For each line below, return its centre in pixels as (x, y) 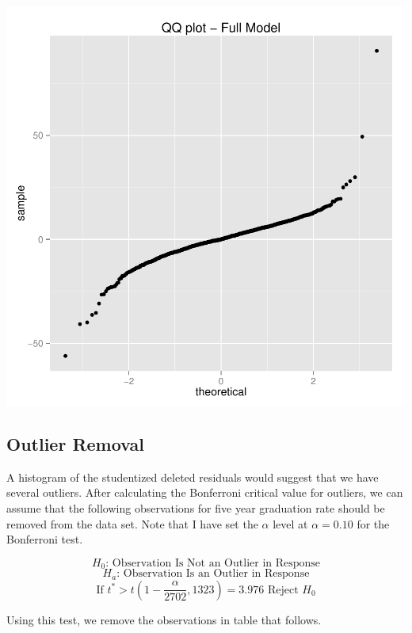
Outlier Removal (75, 443)
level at (290, 523)
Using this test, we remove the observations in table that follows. (164, 619)
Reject (283, 590)
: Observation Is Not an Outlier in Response (213, 563)
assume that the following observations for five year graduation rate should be (196, 507)
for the (373, 523)
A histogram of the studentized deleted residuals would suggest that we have (193, 477)
